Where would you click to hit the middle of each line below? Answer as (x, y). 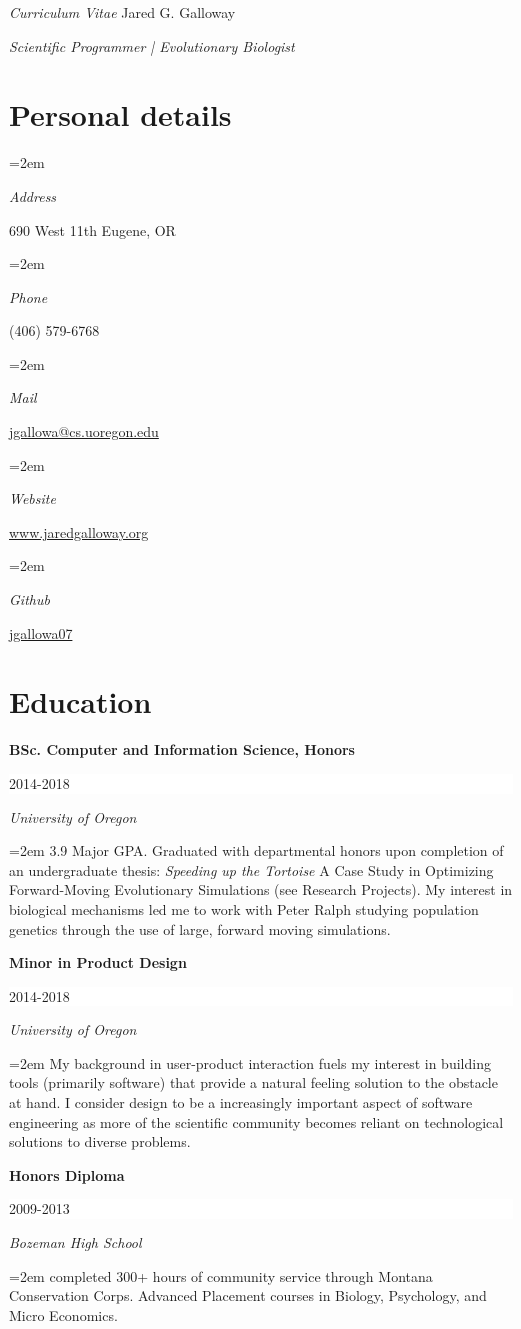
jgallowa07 (41, 632)
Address (33, 195)
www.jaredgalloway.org (79, 531)
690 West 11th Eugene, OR (92, 229)
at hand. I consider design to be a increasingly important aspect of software (241, 1102)
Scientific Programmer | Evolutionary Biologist (152, 45)
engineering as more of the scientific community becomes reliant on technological (256, 1121)
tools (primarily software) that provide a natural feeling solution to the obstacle (253, 1082)
